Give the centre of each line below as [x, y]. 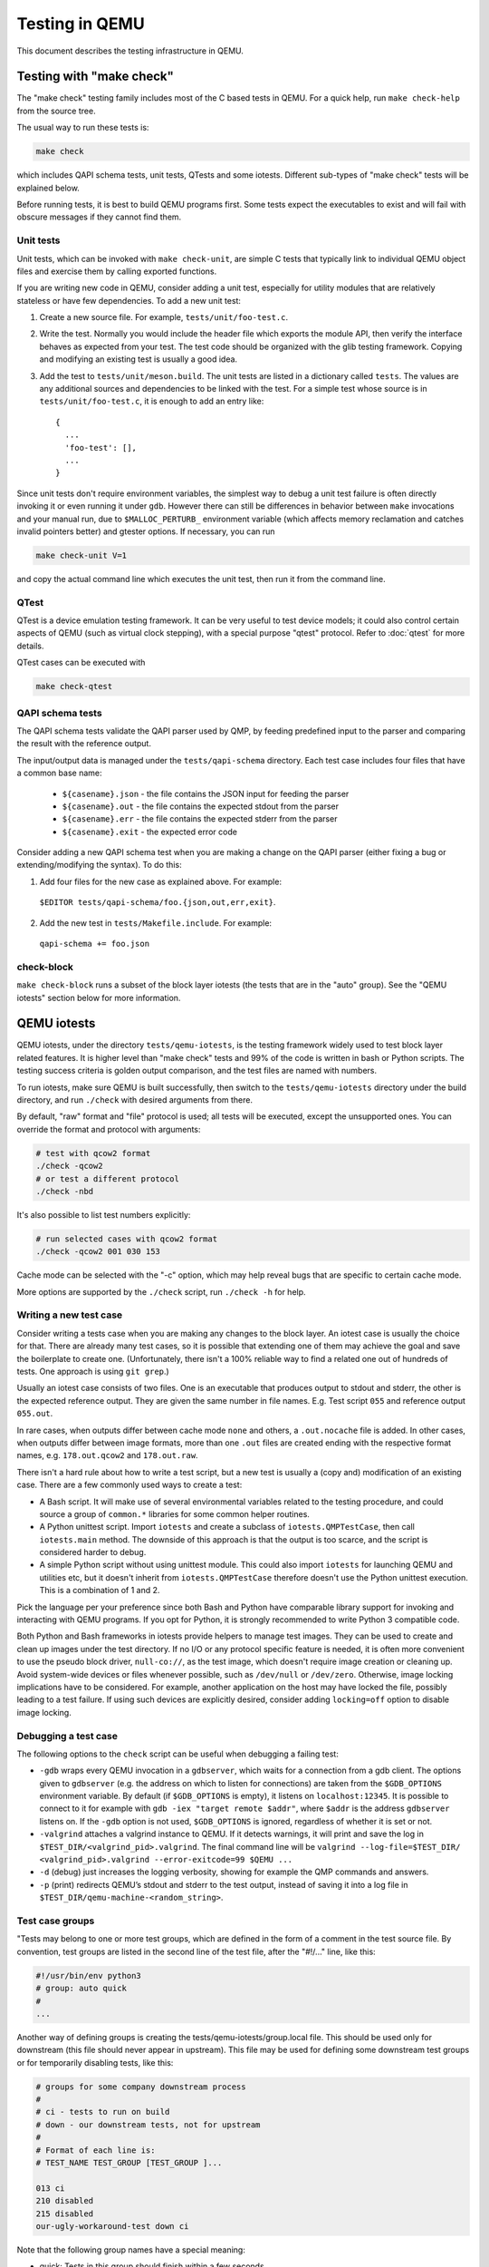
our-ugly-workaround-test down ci [112, 2226]
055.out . [35, 1414]
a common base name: [59, 773]
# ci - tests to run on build [103, 2112]
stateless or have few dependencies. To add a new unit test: [129, 300]
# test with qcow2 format [93, 1153]
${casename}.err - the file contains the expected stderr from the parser [200, 819]
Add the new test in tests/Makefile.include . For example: [155, 923]
